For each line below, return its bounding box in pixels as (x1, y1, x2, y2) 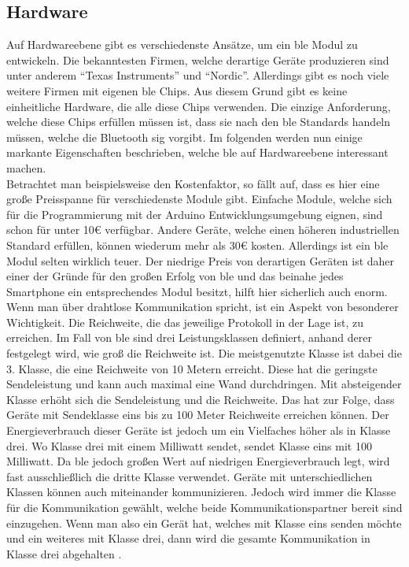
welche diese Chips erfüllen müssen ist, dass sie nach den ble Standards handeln (6, 113, 391, 130)
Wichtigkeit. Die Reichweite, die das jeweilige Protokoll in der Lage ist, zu (6, 313, 364, 330)
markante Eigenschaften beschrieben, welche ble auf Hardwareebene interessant (6, 144, 389, 161)
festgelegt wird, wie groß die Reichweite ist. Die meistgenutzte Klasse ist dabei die (6, 345, 402, 361)
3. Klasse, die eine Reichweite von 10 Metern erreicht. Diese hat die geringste (6, 360, 378, 376)
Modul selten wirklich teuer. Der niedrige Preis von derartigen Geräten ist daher (6, 252, 395, 269)
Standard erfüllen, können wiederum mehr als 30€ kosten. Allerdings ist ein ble (6, 236, 389, 253)
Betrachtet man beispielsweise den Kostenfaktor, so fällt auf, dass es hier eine (6, 175, 380, 191)
